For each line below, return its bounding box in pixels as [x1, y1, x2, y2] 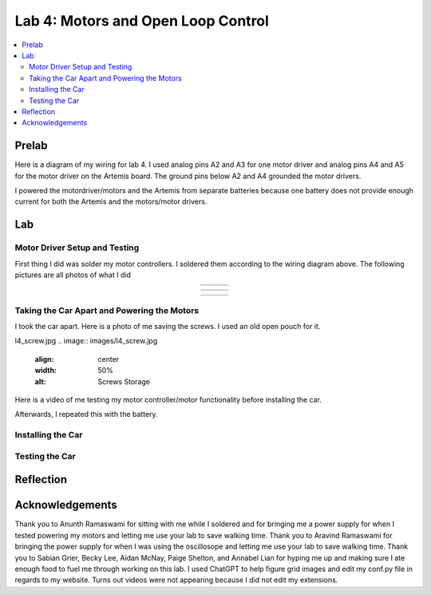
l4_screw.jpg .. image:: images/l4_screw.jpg [14, 336, 158, 346]
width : [34, 366, 57, 375]
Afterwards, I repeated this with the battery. [14, 410, 159, 419]
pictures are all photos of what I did [14, 270, 132, 280]
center [97, 354, 120, 363]
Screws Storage [97, 376, 151, 387]
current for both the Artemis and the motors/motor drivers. [14, 196, 208, 207]
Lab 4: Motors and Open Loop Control [14, 12, 269, 30]
